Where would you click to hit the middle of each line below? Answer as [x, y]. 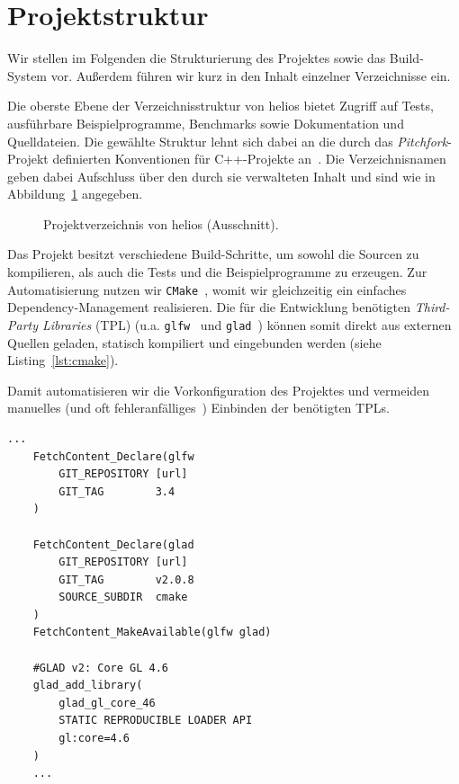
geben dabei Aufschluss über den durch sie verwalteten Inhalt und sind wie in [221, 176]
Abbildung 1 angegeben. [75, 194]
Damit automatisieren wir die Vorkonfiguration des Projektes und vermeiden [219, 390]
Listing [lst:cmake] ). [63, 360]
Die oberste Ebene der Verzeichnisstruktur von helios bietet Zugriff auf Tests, [220, 106]
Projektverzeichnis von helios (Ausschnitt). [161, 223]
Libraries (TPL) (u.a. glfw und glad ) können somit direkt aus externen [247, 324]
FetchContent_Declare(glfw [113, 456]
